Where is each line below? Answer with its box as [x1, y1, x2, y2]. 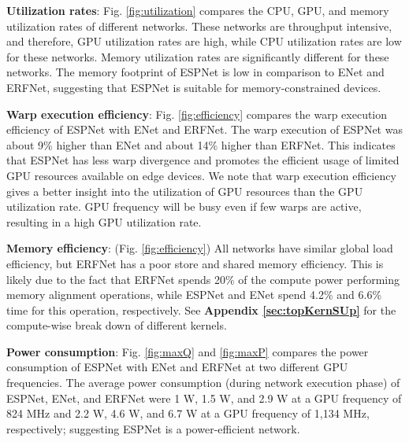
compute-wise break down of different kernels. [6, 317, 227, 333]
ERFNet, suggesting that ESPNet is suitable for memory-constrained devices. [6, 79, 381, 95]
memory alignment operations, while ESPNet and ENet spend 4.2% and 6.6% [6, 286, 382, 303]
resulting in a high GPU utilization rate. [6, 213, 202, 230]
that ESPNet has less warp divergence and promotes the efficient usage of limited [6, 152, 400, 168]
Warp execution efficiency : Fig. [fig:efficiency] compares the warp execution [6, 105, 388, 122]
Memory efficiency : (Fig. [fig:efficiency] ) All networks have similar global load [6, 240, 393, 256]
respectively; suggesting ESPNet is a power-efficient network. [6, 420, 300, 436]
